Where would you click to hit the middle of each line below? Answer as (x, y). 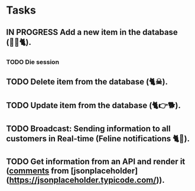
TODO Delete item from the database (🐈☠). (87, 81)
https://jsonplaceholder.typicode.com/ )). (87, 180)
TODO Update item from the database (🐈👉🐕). (94, 106)
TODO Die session (33, 61)
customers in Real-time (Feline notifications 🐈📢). (98, 139)
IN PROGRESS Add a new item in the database (92, 32)
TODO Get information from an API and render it (96, 162)
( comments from (38, 171)
